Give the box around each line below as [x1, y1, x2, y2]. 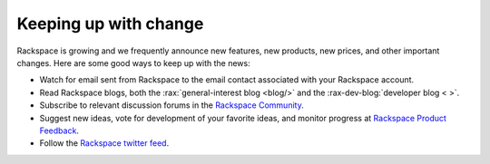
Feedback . [39, 125, 79, 136]
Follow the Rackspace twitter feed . [39, 138, 170, 149]
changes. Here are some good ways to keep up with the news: [16, 57, 250, 68]
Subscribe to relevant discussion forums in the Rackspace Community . [39, 100, 304, 111]
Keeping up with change [16, 14, 204, 34]
